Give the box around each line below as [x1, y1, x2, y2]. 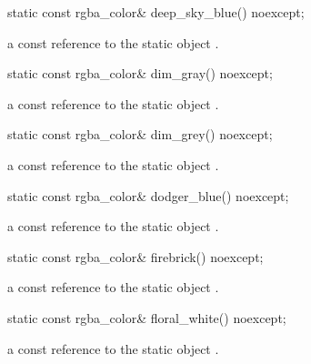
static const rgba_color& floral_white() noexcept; [7, 308, 286, 327]
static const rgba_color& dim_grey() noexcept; [7, 125, 273, 144]
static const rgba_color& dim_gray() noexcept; [7, 64, 273, 83]
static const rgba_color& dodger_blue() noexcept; [7, 186, 289, 205]
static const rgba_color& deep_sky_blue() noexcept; [7, 3, 305, 21]
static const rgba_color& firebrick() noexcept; [7, 247, 264, 266]
